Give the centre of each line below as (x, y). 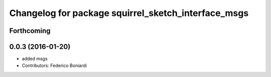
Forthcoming (30, 31)
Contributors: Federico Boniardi (54, 65)
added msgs (35, 59)
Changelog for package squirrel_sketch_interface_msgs (129, 13)
